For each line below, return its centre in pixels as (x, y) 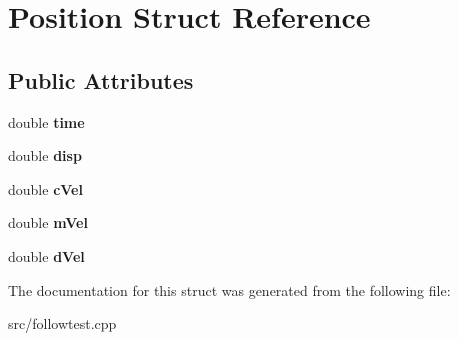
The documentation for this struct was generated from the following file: (229, 289)
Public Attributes (101, 79)
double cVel (45, 188)
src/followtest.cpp (62, 323)
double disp (45, 155)
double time (46, 121)
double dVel (46, 255)
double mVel (48, 222)
